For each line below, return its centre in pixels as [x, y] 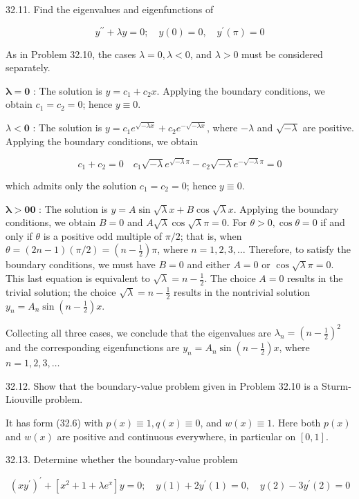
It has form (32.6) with [54, 422]
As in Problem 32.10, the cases [71, 54]
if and [333, 222]
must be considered [282, 54]
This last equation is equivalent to [78, 278]
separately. [28, 67]
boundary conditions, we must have [81, 264]
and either [209, 264]
